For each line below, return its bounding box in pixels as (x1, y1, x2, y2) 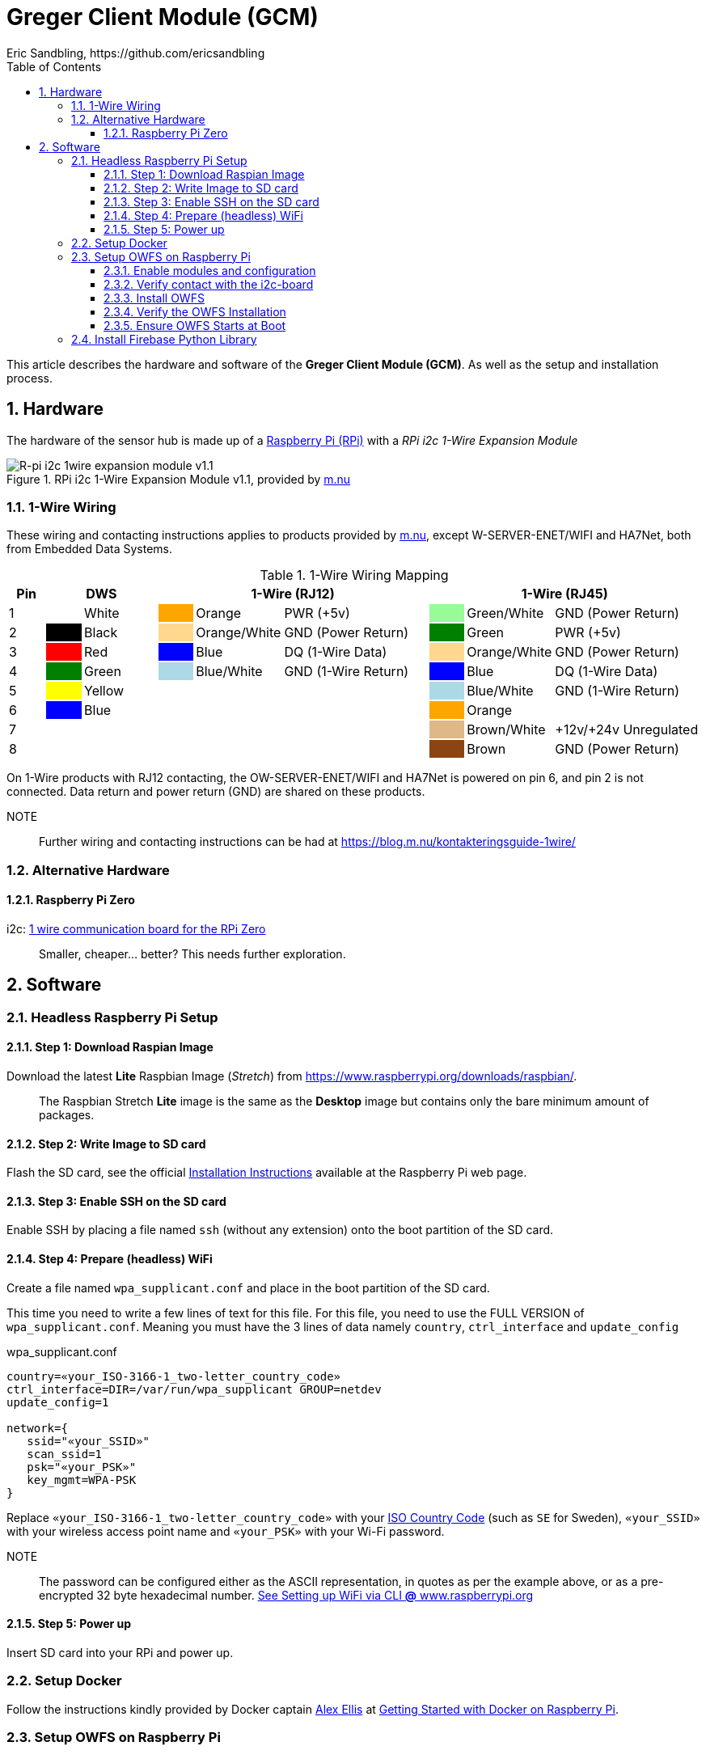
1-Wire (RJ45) (521, 586, 608, 602)
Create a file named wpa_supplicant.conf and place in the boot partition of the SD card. (6, 1280, 490, 1295)
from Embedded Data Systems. (6, 542, 172, 556)
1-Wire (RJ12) (251, 586, 335, 602)
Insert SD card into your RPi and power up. (6, 1645, 234, 1659)
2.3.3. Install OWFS (104, 290, 205, 305)
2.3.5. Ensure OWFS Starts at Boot (104, 318, 286, 332)
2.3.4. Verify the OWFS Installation (104, 304, 286, 319)
